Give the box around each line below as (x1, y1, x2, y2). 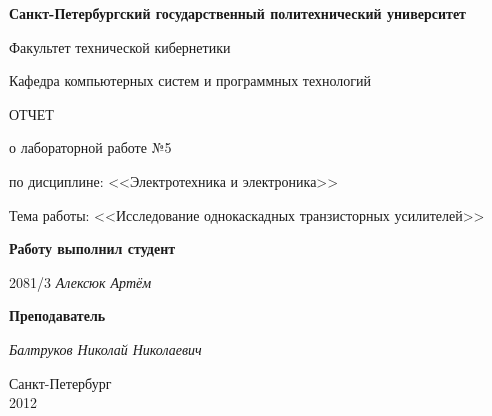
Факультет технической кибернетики (9, 36, 231, 57)
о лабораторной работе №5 (9, 137, 172, 158)
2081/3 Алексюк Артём (9, 271, 152, 292)
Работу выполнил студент (9, 238, 176, 259)
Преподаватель (9, 305, 106, 326)
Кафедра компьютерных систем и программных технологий (9, 70, 372, 91)
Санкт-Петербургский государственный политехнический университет (9, 3, 466, 23)
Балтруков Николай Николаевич (9, 338, 202, 359)
